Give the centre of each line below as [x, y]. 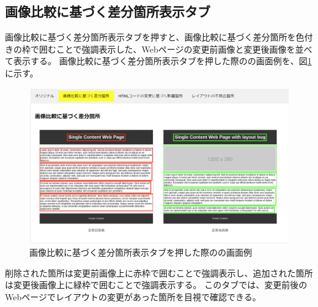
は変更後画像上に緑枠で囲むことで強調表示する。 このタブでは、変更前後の [156, 285]
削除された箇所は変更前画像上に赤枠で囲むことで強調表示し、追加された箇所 [159, 272]
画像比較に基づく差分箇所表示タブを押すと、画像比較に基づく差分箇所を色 [155, 37]
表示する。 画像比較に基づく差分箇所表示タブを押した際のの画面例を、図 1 [162, 61]
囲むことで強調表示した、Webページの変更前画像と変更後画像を [167, 49]
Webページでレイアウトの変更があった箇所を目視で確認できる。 [133, 297]
